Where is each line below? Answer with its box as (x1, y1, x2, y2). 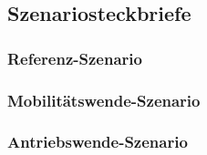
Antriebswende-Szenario (7, 130, 188, 153)
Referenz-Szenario (7, 46, 142, 69)
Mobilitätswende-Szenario (7, 88, 201, 111)
